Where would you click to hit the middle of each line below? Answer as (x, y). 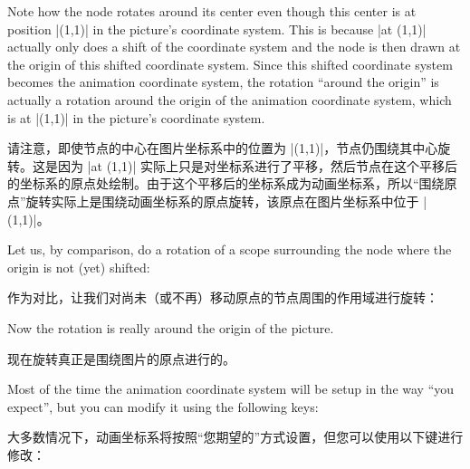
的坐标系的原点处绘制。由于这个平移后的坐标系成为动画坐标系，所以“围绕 (226, 183)
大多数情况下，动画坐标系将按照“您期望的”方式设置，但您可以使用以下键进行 (235, 437)
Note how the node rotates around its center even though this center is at (212, 11)
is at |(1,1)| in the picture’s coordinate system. (136, 117)
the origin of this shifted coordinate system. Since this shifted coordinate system (230, 64)
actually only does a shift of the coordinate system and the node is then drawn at (234, 47)
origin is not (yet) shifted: (79, 267)
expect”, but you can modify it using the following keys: (163, 406)
